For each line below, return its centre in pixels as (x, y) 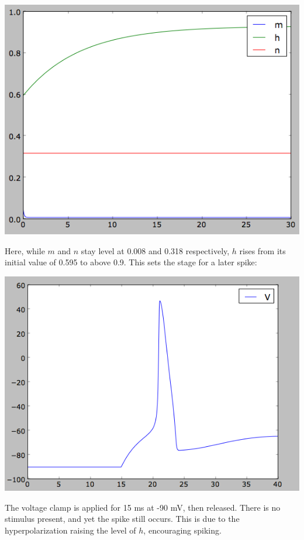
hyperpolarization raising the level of (70, 530)
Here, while (25, 250)
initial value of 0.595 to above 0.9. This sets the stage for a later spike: (131, 262)
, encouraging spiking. (182, 530)
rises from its (262, 250)
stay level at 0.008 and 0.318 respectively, (155, 250)
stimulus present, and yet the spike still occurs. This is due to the (122, 519)
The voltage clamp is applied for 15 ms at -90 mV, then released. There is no (143, 507)
